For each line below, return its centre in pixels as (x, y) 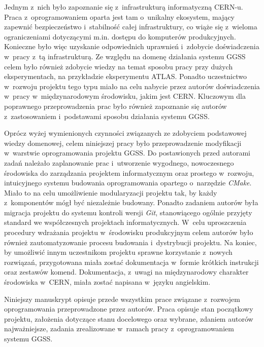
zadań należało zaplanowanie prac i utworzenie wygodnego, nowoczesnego (119, 162)
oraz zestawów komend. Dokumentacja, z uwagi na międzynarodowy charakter (126, 272)
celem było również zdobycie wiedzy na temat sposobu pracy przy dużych (119, 66)
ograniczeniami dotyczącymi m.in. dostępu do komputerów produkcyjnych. (120, 36)
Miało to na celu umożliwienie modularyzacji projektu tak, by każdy (111, 192)
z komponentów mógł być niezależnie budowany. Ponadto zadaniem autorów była (131, 202)
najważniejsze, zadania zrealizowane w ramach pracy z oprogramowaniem (119, 329)
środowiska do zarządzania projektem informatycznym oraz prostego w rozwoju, (129, 172)
